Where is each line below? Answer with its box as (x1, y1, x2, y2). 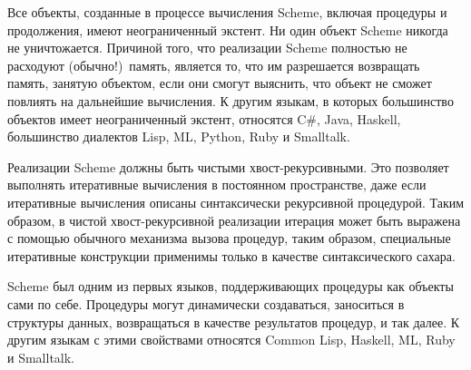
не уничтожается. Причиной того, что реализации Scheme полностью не (7, 38, 407, 57)
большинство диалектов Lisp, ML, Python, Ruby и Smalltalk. (7, 127, 350, 146)
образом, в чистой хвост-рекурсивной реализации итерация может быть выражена (7, 210, 461, 229)
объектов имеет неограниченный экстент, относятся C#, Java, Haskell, (7, 109, 401, 128)
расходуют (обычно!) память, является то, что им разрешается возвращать (7, 55, 420, 74)
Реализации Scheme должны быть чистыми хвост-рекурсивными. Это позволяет (7, 157, 449, 176)
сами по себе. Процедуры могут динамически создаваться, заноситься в (7, 294, 405, 313)
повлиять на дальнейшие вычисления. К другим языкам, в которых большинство (7, 91, 454, 110)
